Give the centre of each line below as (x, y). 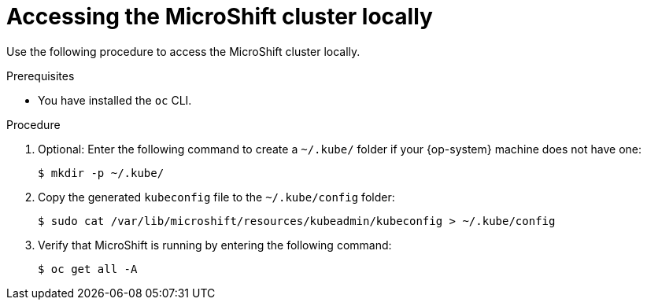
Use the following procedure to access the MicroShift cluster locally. (183, 51)
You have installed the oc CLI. (115, 100)
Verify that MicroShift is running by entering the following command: (215, 245)
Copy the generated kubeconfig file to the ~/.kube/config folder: (216, 197)
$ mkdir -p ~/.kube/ (101, 173)
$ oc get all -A (88, 269)
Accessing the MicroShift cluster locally (220, 17)
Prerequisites (41, 76)
